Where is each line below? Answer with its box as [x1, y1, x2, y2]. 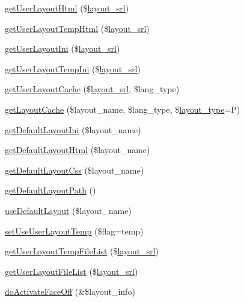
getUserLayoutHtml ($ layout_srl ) [5, 2, 129, 14]
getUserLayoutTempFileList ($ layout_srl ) [5, 245, 159, 257]
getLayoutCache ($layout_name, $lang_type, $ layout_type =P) [5, 102, 240, 115]
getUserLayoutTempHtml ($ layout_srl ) [5, 22, 150, 34]
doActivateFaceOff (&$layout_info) [5, 285, 135, 298]
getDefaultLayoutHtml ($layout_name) [5, 143, 150, 156]
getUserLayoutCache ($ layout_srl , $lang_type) [5, 83, 180, 95]
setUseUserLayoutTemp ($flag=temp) [5, 224, 144, 237]
